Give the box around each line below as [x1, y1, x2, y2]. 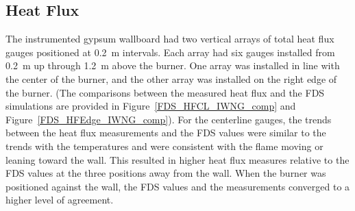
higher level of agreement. [5, 193, 114, 207]
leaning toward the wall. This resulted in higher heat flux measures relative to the [5, 152, 350, 166]
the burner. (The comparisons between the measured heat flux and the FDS [5, 85, 325, 99]
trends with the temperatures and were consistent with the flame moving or [5, 138, 323, 153]
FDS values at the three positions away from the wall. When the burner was [5, 166, 326, 180]
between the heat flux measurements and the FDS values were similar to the [5, 125, 326, 140]
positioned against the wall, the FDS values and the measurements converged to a [5, 179, 350, 193]
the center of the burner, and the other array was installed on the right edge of [5, 71, 337, 86]
